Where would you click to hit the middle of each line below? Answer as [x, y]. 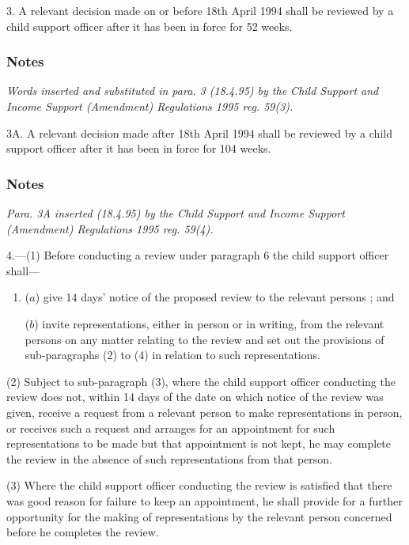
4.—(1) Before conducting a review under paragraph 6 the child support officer [198, 255]
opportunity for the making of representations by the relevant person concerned [199, 516]
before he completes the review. [83, 532]
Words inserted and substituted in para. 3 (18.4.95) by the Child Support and [193, 91]
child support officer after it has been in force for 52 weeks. [150, 26]
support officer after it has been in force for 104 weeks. [139, 148]
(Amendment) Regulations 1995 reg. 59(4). [110, 228]
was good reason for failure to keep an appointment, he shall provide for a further [204, 500]
